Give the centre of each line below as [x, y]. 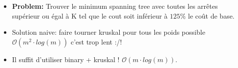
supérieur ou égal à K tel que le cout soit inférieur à [90, 15]
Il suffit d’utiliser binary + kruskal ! [66, 59]
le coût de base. [211, 15]
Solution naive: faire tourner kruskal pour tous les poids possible [108, 32]
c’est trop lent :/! [96, 41]
